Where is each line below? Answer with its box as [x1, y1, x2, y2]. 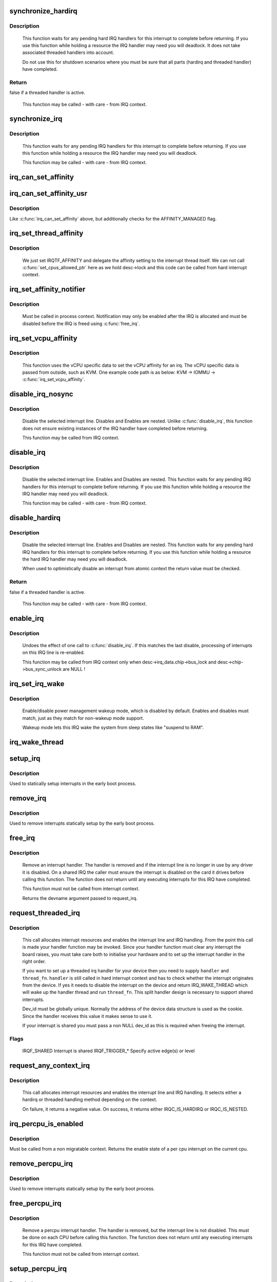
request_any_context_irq [9, 1061, 90, 1070]
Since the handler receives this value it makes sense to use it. [22, 1013, 153, 1019]
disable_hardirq [9, 513, 61, 523]
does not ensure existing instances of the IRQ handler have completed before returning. [22, 425, 208, 431]
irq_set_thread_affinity [9, 229, 84, 238]
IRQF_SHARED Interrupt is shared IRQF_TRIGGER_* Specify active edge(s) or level [22, 1048, 195, 1054]
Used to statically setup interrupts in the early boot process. [9, 780, 136, 787]
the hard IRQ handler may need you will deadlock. [22, 556, 128, 563]
